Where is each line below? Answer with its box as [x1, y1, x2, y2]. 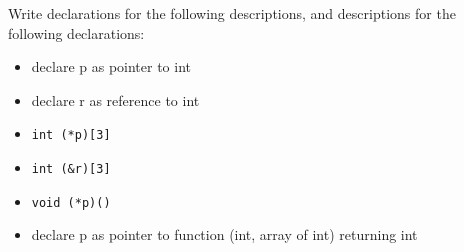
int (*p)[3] [31, 128, 111, 143]
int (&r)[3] [31, 162, 111, 177]
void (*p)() [31, 195, 111, 210]
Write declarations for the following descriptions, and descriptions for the [8, 3, 456, 23]
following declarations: [8, 22, 145, 43]
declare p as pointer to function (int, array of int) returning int [31, 224, 418, 245]
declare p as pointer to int [31, 56, 192, 77]
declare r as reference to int [31, 89, 200, 110]
